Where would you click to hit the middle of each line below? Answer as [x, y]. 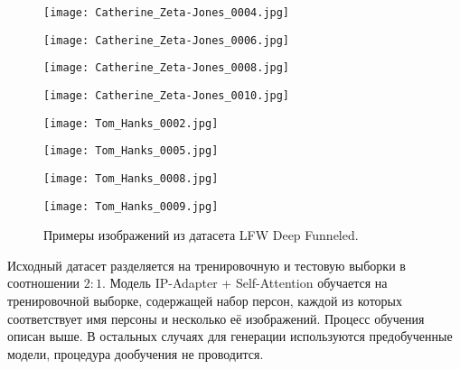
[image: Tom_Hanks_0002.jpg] [131, 123]
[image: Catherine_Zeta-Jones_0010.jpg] [167, 95]
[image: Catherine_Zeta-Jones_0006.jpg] [167, 40]
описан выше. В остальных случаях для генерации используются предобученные [230, 336]
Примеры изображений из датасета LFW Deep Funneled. [201, 235]
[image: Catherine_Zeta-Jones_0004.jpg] [167, 13]
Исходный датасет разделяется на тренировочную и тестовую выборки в [207, 265]
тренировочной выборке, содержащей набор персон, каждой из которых [205, 301]
